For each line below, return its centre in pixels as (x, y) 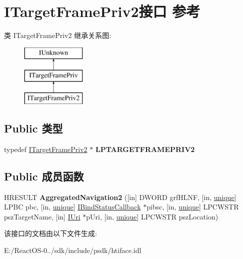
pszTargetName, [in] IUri (42, 216)
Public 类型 (33, 128)
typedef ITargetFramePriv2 (46, 149)
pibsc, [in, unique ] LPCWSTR (193, 207)
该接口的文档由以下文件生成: (50, 233)
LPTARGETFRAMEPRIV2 (145, 149)
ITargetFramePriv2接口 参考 (102, 11)
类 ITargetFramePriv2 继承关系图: (58, 35)
